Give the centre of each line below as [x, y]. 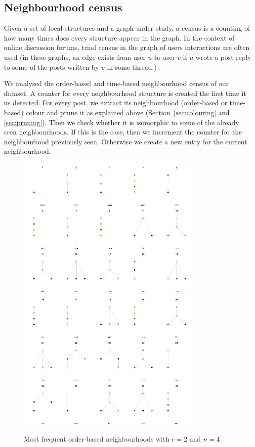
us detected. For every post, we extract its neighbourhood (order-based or [116, 103]
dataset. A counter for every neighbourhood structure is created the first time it [125, 93]
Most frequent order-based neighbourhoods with [97, 438]
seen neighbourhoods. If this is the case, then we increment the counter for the [123, 132]
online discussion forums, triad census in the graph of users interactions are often [127, 47]
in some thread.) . [134, 67]
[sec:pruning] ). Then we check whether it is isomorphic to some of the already [122, 122]
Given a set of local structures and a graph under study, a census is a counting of [127, 28]
